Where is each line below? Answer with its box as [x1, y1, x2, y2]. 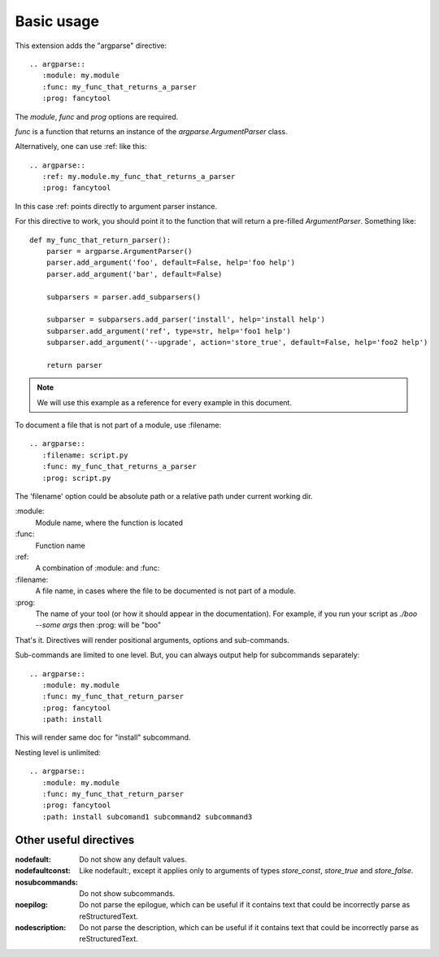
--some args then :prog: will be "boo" [35, 620, 162, 630]
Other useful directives [15, 832, 135, 846]
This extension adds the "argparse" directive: [15, 41, 167, 50]
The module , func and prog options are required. [15, 111, 179, 121]
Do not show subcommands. [79, 888, 176, 898]
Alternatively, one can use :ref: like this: [15, 142, 147, 151]
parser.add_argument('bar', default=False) [46, 269, 223, 278]
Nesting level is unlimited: [15, 747, 102, 757]
